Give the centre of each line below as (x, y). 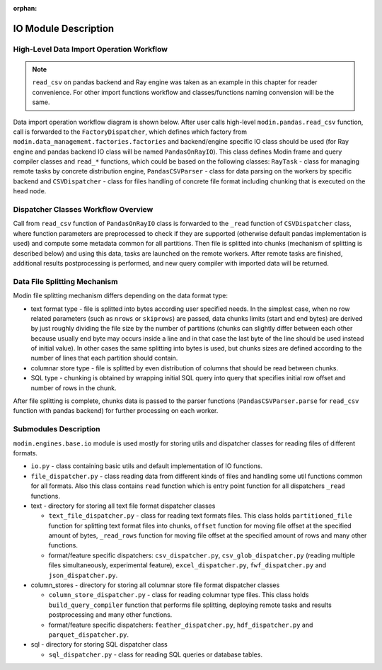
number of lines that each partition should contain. (104, 358)
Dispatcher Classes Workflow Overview (83, 210)
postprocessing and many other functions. (110, 615)
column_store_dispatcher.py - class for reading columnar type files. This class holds (179, 595)
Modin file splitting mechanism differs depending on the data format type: (121, 296)
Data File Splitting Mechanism (65, 281)
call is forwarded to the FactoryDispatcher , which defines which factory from (130, 132)
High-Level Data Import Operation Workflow (90, 49)
